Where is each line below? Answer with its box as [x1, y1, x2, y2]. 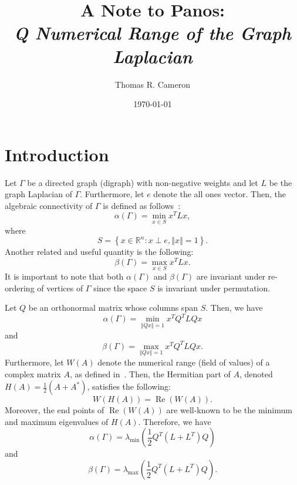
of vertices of [37, 281, 83, 294]
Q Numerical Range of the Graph [14, 21, 291, 45]
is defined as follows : [103, 199, 181, 211]
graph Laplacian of [5, 188, 72, 200]
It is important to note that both [5, 270, 124, 283]
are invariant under [196, 270, 265, 283]
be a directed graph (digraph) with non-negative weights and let [27, 176, 258, 188]
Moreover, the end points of [5, 404, 104, 416]
